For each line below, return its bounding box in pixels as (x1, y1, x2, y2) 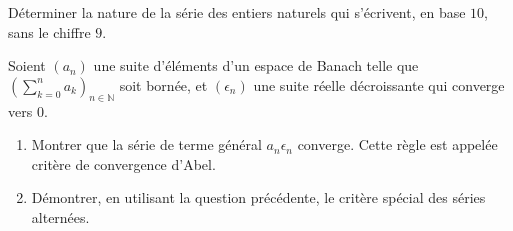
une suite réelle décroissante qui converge (253, 74, 505, 95)
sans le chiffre (8, 21, 91, 42)
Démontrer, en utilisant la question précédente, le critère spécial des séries (31, 187, 486, 208)
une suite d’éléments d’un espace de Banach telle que (93, 55, 419, 76)
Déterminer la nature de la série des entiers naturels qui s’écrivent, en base (8, 2, 466, 22)
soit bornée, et (119, 74, 208, 95)
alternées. (31, 206, 90, 227)
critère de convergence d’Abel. (31, 153, 216, 174)
